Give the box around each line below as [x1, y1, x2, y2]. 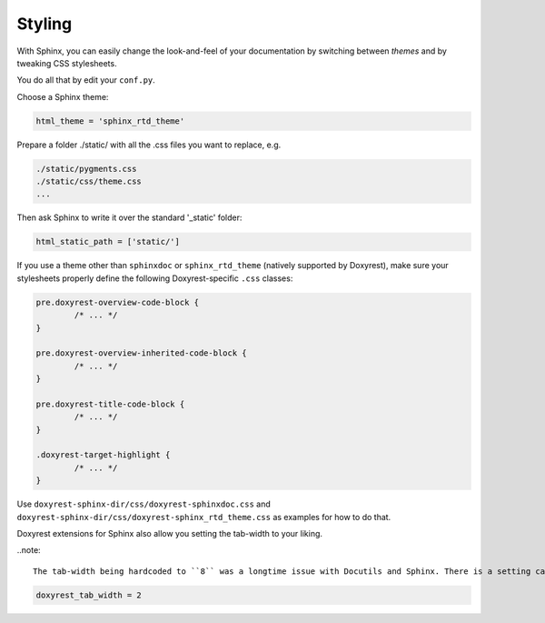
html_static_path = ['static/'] [35, 236, 181, 247]
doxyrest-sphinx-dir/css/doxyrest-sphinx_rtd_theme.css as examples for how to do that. [16, 511, 391, 522]
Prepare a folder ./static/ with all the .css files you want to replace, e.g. [16, 139, 282, 150]
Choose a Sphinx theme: [16, 91, 109, 102]
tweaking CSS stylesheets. [16, 57, 117, 68]
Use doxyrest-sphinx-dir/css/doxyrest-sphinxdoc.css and [16, 498, 272, 509]
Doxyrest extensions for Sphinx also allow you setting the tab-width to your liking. [16, 528, 322, 539]
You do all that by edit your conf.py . [16, 75, 156, 85]
